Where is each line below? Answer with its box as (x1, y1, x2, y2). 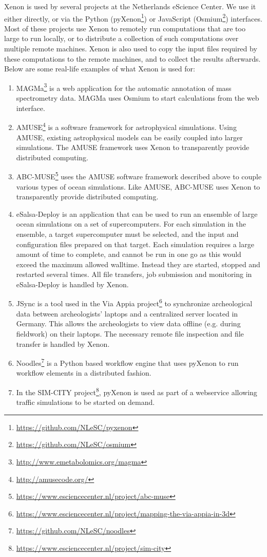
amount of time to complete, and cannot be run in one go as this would (16, 249, 241, 259)
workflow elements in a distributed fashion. (16, 367, 151, 378)
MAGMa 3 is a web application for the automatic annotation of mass (16, 81, 232, 93)
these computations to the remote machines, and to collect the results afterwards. (4, 53, 261, 64)
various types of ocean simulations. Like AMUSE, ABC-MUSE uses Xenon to (16, 181, 260, 192)
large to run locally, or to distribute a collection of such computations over (4, 33, 239, 44)
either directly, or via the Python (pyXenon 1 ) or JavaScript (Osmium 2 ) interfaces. (4, 11, 262, 24)
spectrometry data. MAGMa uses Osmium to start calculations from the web (16, 92, 259, 103)
